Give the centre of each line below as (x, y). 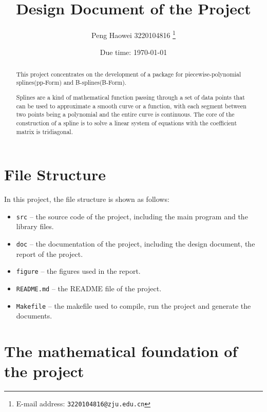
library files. (35, 226)
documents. (34, 316)
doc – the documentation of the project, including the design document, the (136, 244)
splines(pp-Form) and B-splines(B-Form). (71, 82)
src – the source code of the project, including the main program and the (132, 216)
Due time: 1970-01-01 (133, 52)
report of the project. (50, 254)
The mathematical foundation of (121, 351)
